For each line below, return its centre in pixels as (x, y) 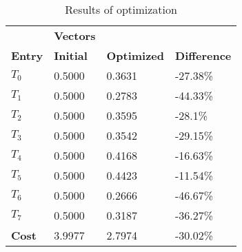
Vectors (75, 35)
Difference (203, 55)
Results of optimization (121, 9)
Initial (71, 55)
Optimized (135, 55)
